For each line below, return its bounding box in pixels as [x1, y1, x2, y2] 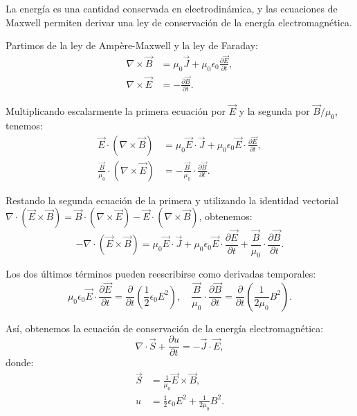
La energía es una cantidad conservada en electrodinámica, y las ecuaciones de [6, 1, 338, 15]
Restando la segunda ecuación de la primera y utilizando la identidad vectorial [6, 192, 339, 207]
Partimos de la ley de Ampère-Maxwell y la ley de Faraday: [6, 38, 258, 53]
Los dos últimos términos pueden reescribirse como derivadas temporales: [6, 266, 316, 281]
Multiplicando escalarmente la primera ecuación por [6, 104, 226, 118]
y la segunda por [239, 104, 310, 118]
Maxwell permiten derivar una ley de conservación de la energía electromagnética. [6, 15, 352, 29]
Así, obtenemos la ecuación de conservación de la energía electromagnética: [6, 320, 324, 335]
